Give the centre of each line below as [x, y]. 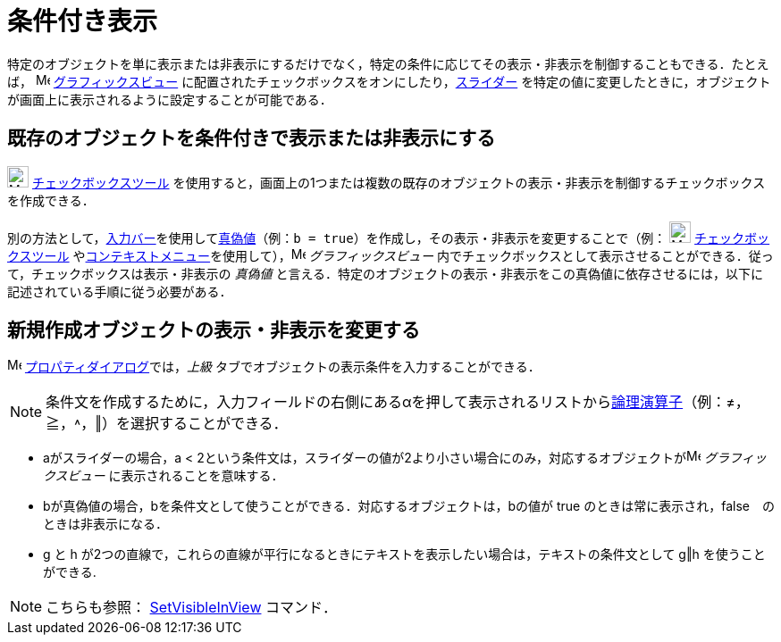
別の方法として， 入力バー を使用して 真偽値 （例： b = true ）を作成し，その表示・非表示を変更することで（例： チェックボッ [389, 238]
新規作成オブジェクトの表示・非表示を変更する [214, 330]
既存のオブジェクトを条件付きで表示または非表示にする [252, 138]
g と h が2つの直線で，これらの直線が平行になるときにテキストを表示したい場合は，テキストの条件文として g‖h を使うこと [404, 554]
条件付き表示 [83, 21]
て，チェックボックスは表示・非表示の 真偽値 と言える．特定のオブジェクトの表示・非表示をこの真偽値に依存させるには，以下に [386, 273]
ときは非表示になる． [105, 524]
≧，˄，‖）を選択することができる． [167, 424]
